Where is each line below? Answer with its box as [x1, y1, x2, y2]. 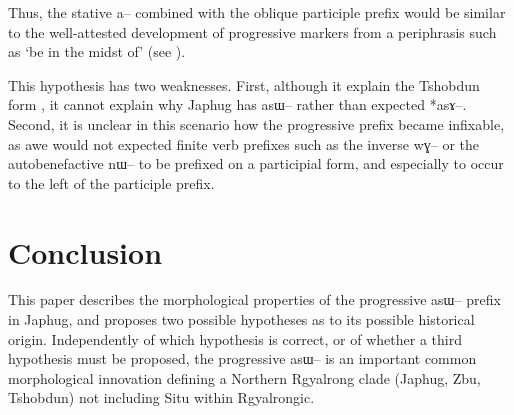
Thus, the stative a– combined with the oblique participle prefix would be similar [8, 2, 506, 22]
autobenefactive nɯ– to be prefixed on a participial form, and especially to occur [8, 153, 504, 174]
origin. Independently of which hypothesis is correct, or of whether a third [8, 328, 462, 349]
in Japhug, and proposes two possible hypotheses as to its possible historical [8, 309, 475, 330]
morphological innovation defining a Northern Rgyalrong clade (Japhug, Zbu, [8, 367, 481, 388]
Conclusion [8, 231, 163, 272]
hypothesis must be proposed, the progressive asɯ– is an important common [8, 348, 477, 369]
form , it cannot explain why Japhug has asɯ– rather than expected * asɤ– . [8, 94, 467, 115]
